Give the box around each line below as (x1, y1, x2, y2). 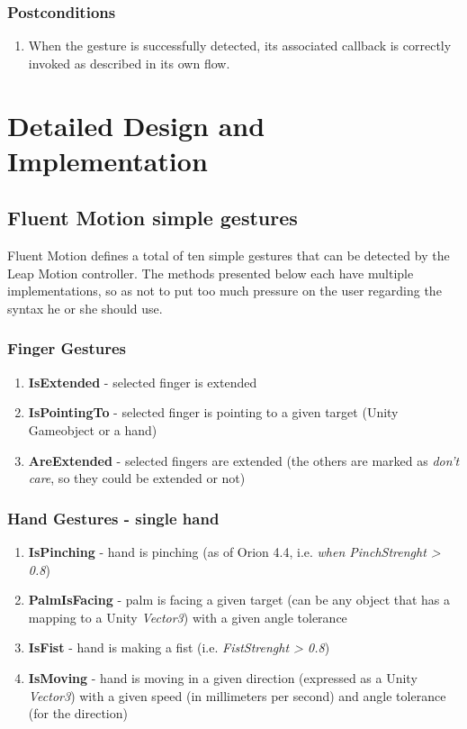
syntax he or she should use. (7, 298, 163, 317)
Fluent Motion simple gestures (7, 204, 298, 232)
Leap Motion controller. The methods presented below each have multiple (7, 263, 414, 282)
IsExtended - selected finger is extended (28, 372, 257, 391)
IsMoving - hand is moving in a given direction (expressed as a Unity (28, 668, 418, 687)
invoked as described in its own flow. (28, 53, 230, 72)
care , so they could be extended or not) (28, 469, 246, 488)
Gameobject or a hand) (28, 420, 157, 439)
